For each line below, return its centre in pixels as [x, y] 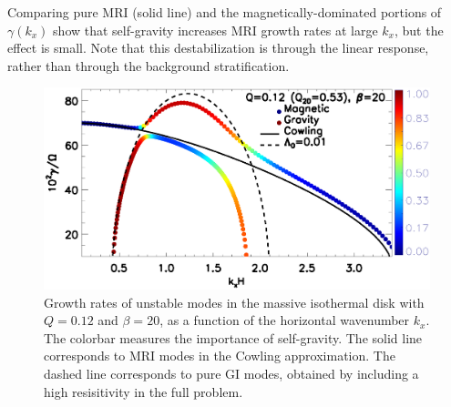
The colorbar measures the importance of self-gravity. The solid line [233, 337]
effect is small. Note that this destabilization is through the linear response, [218, 48]
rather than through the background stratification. [149, 65]
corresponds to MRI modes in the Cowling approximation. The [220, 356]
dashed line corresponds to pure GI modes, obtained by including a [231, 374]
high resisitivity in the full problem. [143, 391]
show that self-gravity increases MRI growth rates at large [215, 30]
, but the [419, 30]
